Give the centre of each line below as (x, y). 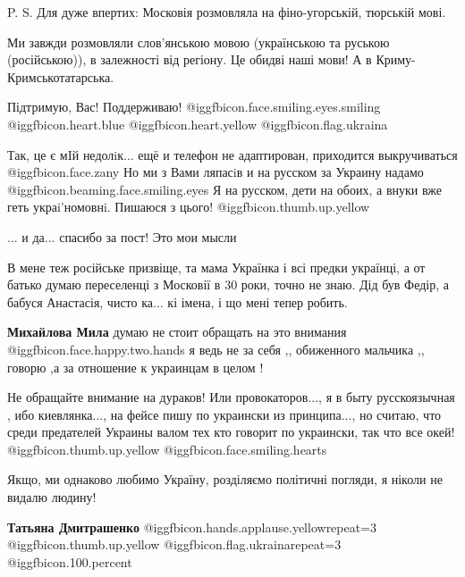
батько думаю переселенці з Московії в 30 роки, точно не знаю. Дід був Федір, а (228, 284)
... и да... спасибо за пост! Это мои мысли (122, 236)
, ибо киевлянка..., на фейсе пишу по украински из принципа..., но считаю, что (224, 414)
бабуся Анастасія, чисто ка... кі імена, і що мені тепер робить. (178, 301)
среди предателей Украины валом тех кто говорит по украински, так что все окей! (231, 432)
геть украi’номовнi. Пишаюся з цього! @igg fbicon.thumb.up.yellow (189, 207)
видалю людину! (52, 497)
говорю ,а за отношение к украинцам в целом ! (135, 367)
